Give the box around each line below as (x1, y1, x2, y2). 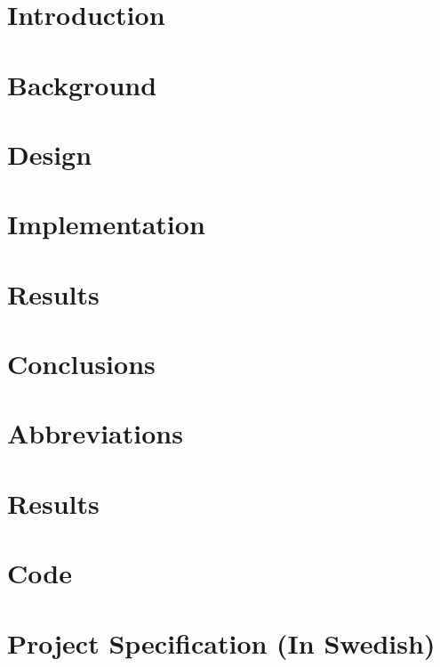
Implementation (7, 206, 205, 242)
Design (7, 135, 92, 172)
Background (7, 66, 157, 102)
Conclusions (7, 346, 156, 382)
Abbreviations (7, 415, 183, 451)
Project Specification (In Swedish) (7, 624, 436, 661)
